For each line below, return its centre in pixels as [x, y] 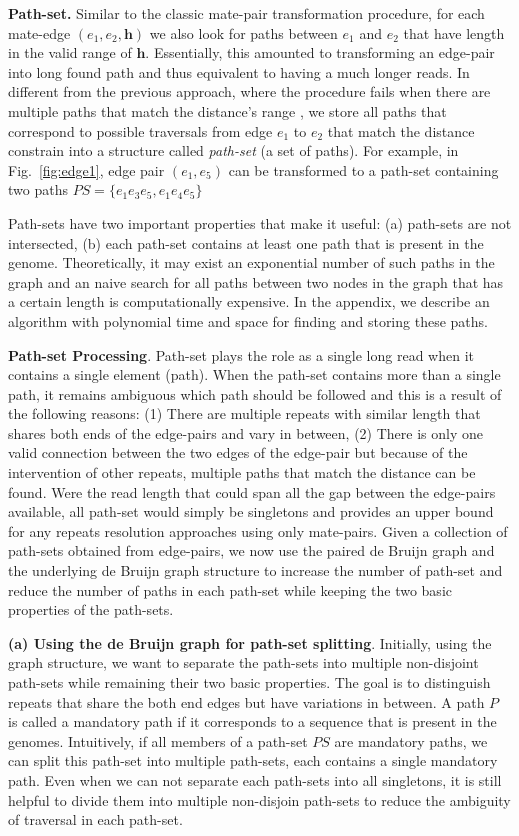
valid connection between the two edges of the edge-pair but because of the [238, 452]
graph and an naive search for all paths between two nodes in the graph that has [256, 281]
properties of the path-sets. [91, 609]
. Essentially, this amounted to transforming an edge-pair [320, 52]
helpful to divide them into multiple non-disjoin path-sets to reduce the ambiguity [259, 799]
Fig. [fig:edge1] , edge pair [86, 169]
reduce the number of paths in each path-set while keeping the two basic [230, 589]
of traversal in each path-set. [95, 819]
